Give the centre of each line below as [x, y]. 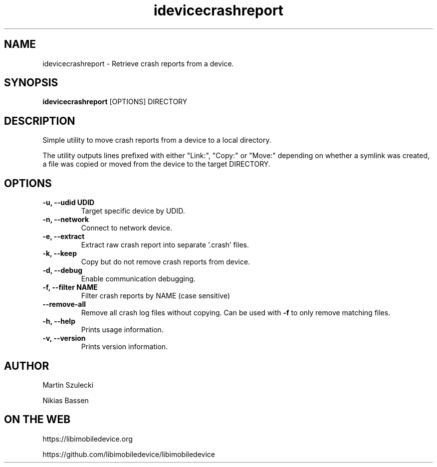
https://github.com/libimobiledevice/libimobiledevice [129, 454]
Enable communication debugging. [138, 279]
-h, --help [59, 321]
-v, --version [64, 338]
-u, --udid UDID [69, 203]
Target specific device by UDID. [133, 211]
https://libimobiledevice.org [88, 439]
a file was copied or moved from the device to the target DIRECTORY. [156, 164]
